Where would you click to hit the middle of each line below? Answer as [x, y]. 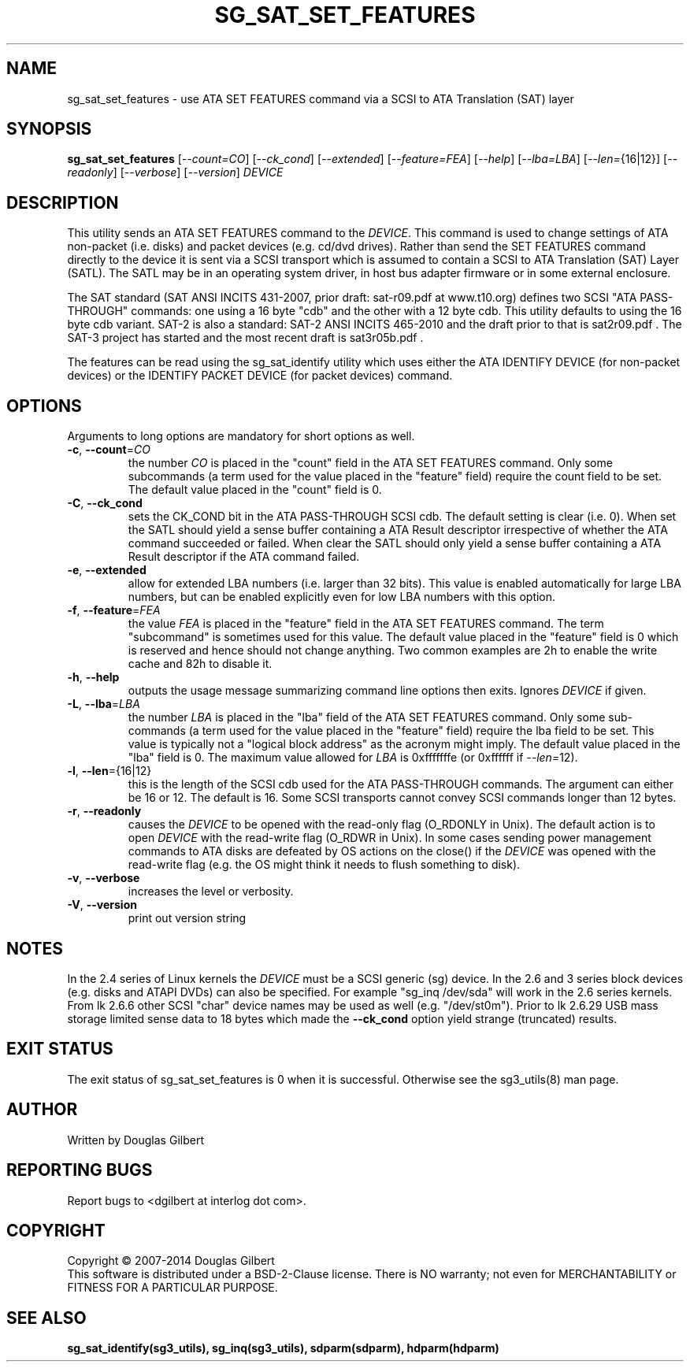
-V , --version [102, 905]
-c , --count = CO [109, 450]
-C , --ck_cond [105, 503]
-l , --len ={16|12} [109, 771]
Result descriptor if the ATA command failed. [244, 557]
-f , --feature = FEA [114, 610]
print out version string [187, 918]
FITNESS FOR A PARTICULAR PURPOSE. [172, 1288]
